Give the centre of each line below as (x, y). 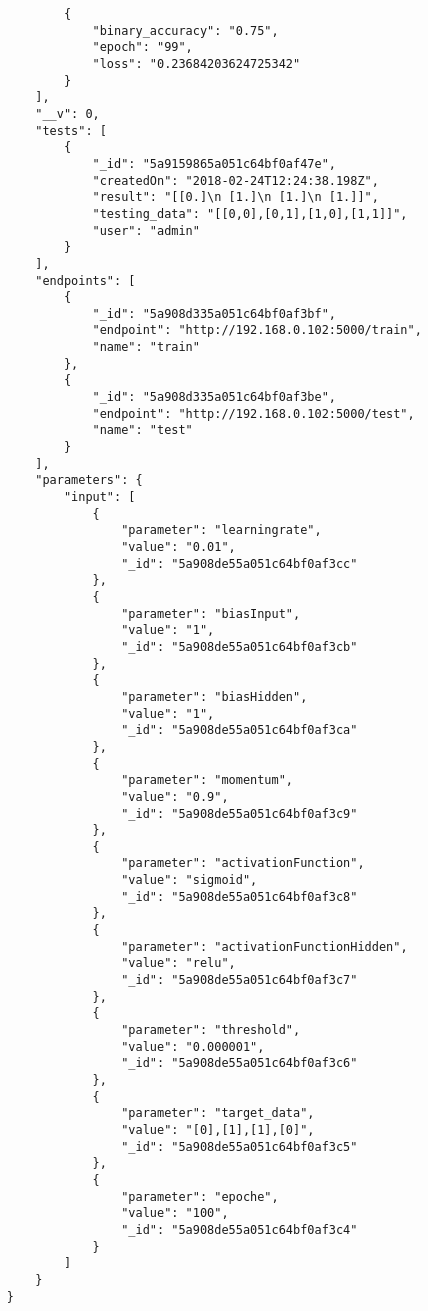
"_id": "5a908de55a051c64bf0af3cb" (239, 646)
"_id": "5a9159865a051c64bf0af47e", (214, 163)
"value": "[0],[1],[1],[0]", (218, 1129)
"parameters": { (89, 480)
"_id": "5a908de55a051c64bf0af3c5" (239, 1146)
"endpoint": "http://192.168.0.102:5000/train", (257, 330)
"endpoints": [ (85, 280)
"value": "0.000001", (193, 1046)
